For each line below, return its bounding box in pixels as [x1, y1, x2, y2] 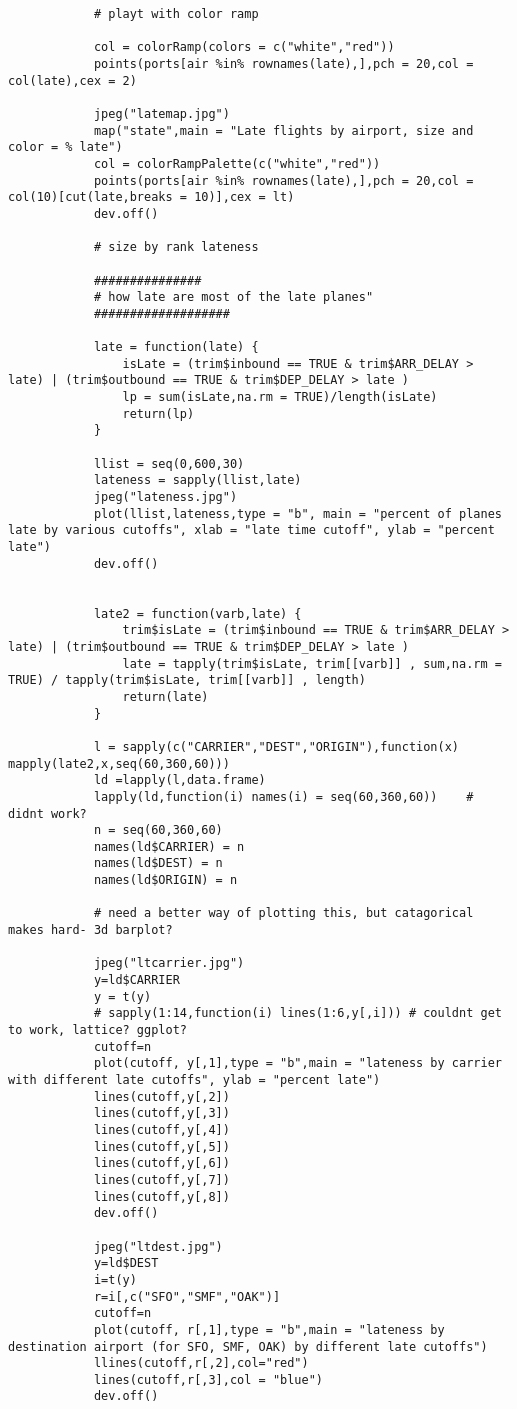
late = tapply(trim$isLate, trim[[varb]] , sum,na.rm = [122, 656, 502, 671]
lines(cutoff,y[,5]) [93, 1139, 230, 1154]
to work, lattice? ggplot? [8, 1023, 187, 1038]
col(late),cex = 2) [8, 73, 137, 88]
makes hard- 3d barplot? [8, 923, 173, 938]
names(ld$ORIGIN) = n [93, 873, 238, 888]
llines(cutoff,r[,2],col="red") [93, 1356, 309, 1371]
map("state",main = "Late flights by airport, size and [93, 123, 474, 138]
